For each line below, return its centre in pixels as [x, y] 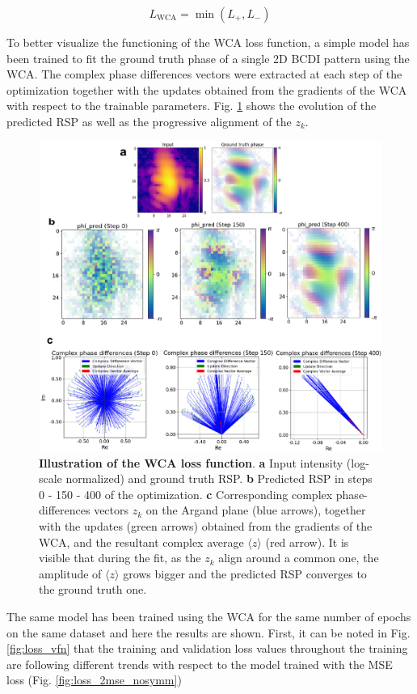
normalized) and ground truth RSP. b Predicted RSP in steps [219, 478]
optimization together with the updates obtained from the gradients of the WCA [207, 89]
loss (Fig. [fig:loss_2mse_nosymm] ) [94, 680]
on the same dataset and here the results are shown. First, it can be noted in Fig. [208, 632]
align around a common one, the [299, 558]
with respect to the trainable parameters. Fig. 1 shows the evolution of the [192, 106]
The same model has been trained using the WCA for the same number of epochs [209, 616]
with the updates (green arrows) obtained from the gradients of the [206, 525]
